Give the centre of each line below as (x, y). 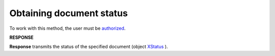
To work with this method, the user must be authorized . (67, 28)
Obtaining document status (69, 13)
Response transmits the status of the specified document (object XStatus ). (89, 47)
